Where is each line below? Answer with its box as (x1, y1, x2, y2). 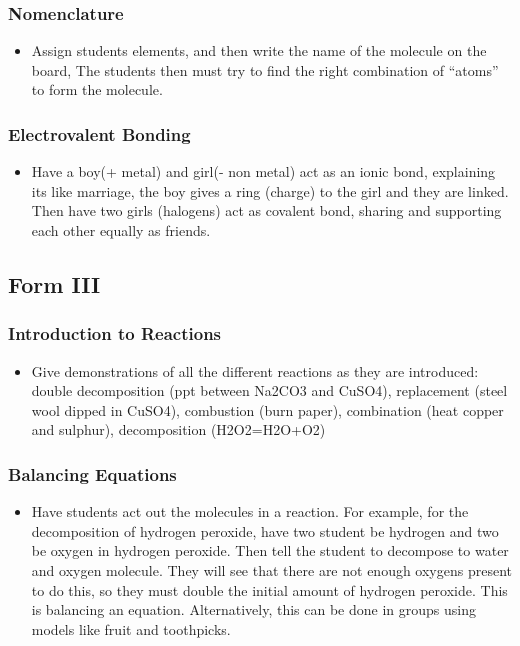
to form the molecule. (31, 79, 163, 100)
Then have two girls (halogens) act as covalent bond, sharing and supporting (31, 200, 502, 221)
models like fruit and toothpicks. (31, 618, 231, 639)
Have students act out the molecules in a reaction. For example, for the (31, 501, 469, 522)
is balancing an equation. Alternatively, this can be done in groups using (31, 599, 476, 620)
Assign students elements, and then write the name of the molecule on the (31, 40, 487, 61)
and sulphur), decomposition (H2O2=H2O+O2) (31, 419, 326, 440)
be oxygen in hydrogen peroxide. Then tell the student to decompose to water (31, 540, 509, 561)
